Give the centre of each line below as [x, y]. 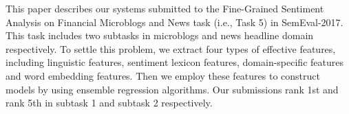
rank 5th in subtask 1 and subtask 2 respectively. [109, 103]
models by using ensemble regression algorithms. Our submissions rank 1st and [172, 89]
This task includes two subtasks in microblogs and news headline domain [160, 35]
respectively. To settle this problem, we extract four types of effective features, [171, 48]
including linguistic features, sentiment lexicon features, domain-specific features [174, 62]
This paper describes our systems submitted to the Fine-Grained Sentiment [165, 8]
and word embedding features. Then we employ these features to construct [163, 75]
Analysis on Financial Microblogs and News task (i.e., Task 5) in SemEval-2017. [174, 22]
